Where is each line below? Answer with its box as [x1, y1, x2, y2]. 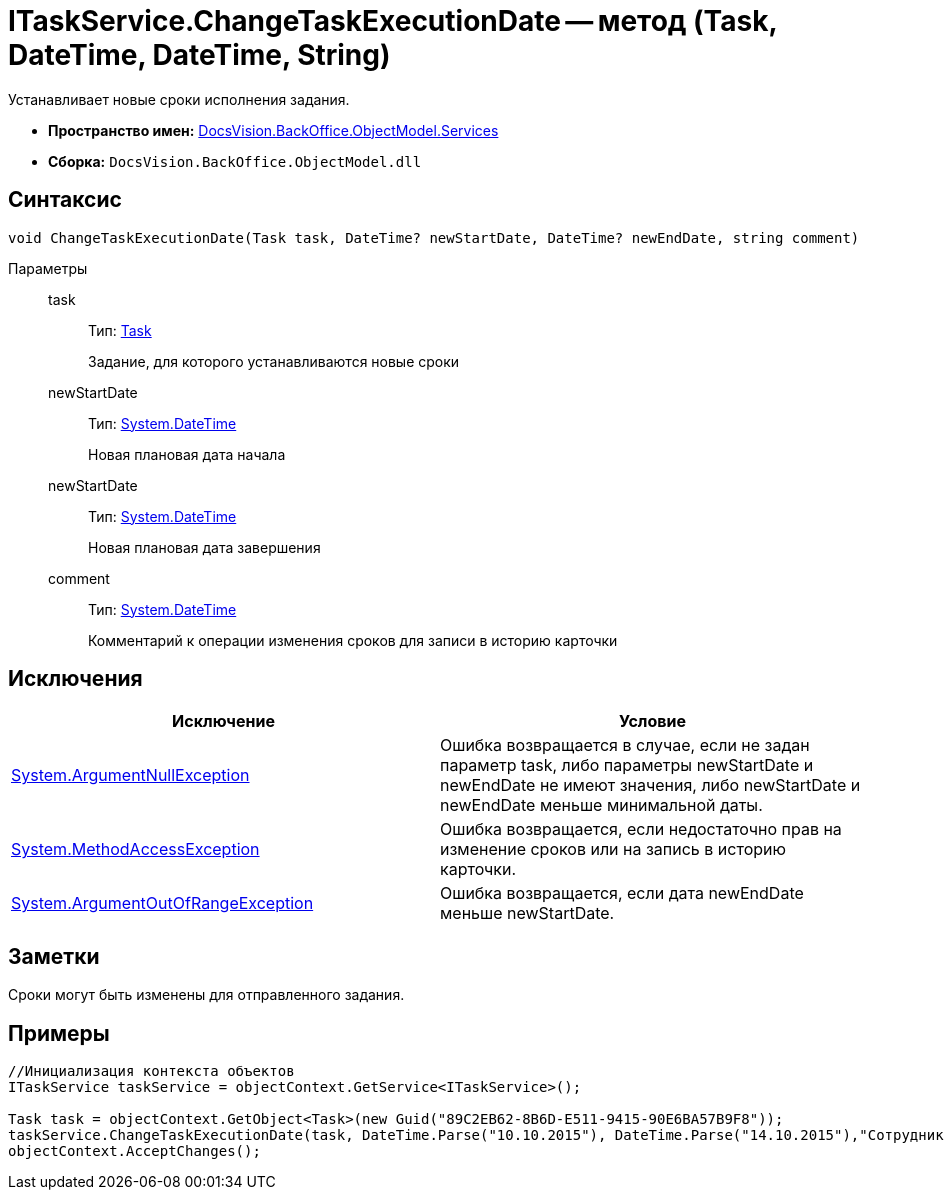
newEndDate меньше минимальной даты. [440, 795, 763, 816]
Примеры [8, 1020, 110, 1046]
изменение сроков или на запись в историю [440, 839, 786, 860]
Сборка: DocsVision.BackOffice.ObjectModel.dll [48, 152, 422, 170]
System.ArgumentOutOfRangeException [11, 893, 314, 914]
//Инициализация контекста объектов [8, 1063, 295, 1080]
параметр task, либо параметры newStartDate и [440, 755, 814, 776]
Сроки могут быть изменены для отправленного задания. [8, 986, 405, 1004]
